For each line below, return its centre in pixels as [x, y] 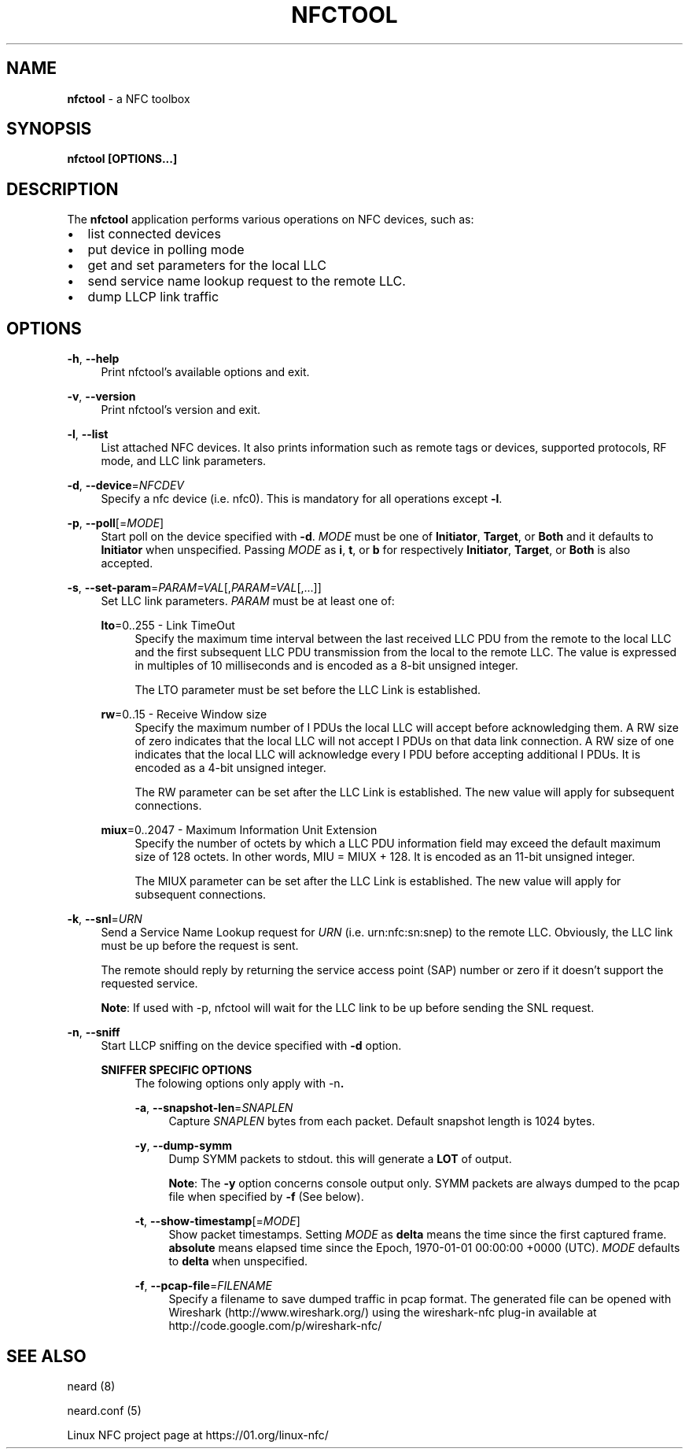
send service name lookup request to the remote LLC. [247, 281]
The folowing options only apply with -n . [239, 1084]
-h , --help [93, 359]
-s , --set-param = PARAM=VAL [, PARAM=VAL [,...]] [194, 588]
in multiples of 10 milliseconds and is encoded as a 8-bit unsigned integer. [326, 666]
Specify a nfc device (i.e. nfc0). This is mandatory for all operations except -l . [302, 499]
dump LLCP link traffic [153, 297]
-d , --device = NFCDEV [126, 486]
